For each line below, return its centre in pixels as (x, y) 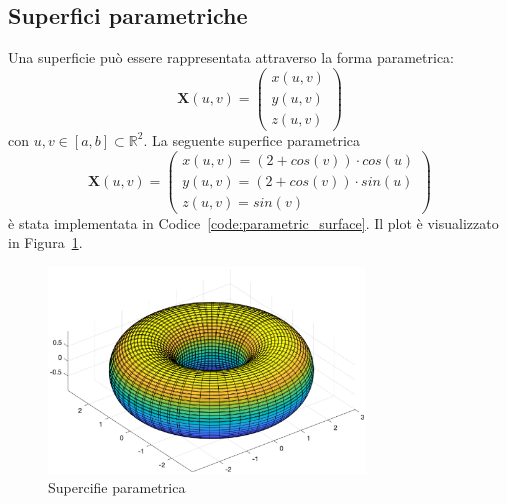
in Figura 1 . (45, 242)
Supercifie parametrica (117, 487)
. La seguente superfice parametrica (252, 139)
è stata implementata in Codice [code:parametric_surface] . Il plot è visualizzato (253, 222)
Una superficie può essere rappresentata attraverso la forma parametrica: (231, 57)
